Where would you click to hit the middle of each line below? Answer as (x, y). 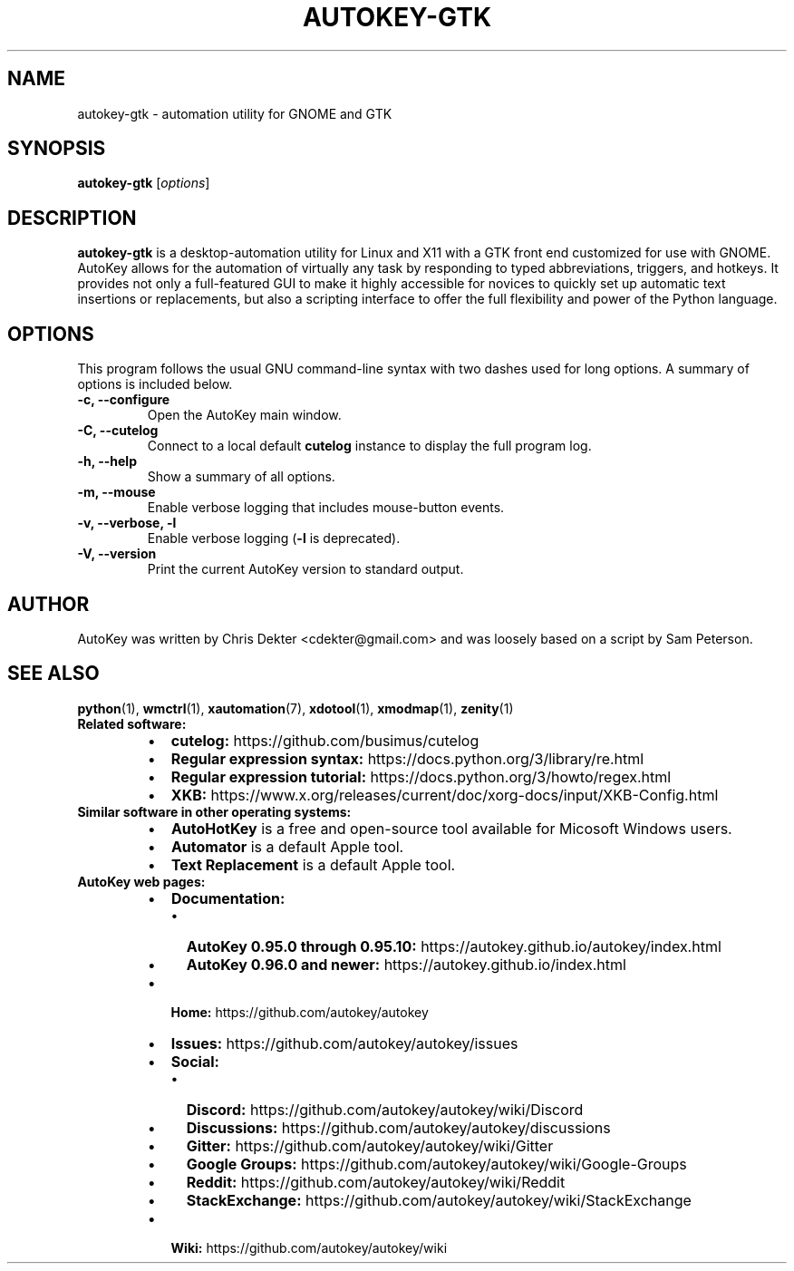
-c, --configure (124, 400)
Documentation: (228, 898)
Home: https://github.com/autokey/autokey (300, 1012)
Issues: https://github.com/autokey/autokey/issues (344, 1043)
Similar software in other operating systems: (214, 811)
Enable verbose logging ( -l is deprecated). (274, 538)
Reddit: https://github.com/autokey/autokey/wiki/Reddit (376, 1182)
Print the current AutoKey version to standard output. (305, 569)
